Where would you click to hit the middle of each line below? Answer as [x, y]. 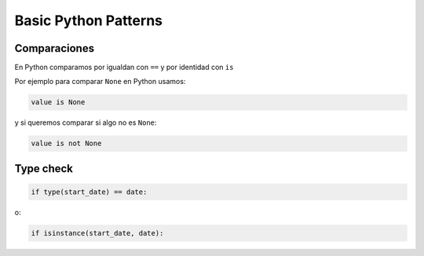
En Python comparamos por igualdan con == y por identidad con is [124, 68]
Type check [44, 168]
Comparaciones [54, 48]
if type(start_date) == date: [89, 192]
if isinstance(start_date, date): [97, 233]
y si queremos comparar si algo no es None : [86, 123]
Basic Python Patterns [88, 20]
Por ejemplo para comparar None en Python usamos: [100, 82]
